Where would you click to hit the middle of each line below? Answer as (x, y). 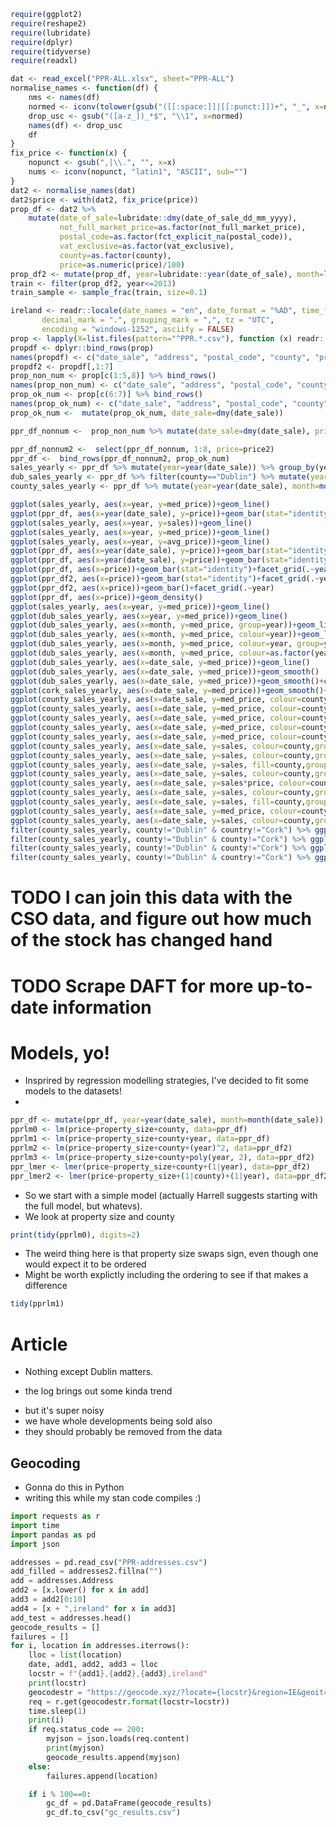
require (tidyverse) (51, 51)
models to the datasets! (73, 1091)
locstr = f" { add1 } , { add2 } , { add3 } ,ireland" (118, 1674)
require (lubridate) (51, 33)
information (102, 1007)
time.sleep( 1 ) (57, 1711)
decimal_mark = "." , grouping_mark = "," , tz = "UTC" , (158, 320)
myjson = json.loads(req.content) (118, 1739)
